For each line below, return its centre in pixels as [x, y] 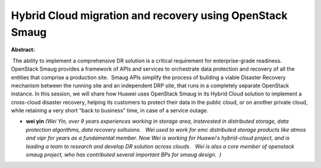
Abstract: [23, 50]
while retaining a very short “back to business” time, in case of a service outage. [110, 110]
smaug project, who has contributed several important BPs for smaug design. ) [124, 155]
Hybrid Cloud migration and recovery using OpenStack [149, 15]
